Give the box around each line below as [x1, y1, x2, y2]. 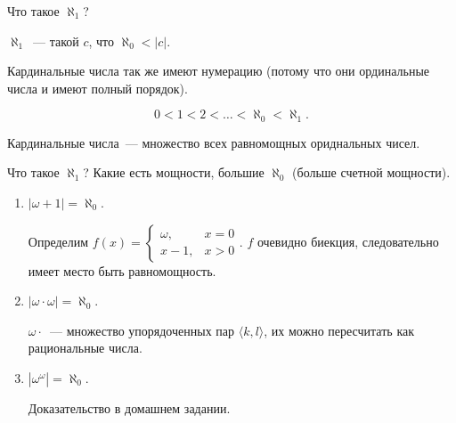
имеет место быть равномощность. [28, 261, 216, 280]
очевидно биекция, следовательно [256, 232, 439, 250]
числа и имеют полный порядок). [7, 78, 188, 97]
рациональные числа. [28, 338, 142, 357]
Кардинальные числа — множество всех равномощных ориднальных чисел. [7, 133, 420, 151]
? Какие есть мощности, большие [83, 163, 265, 182]
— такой [32, 31, 79, 50]
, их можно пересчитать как [264, 321, 414, 339]
